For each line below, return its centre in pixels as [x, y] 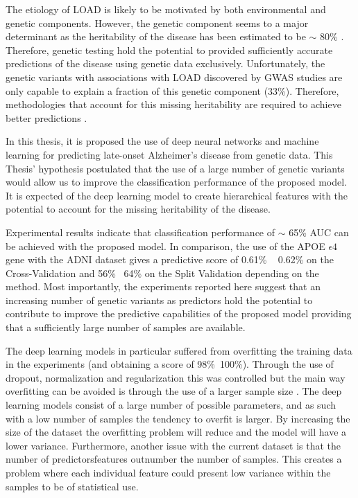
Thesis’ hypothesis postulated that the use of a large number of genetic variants [175, 168]
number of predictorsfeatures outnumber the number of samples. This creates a [174, 459]
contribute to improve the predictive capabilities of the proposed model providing [179, 313]
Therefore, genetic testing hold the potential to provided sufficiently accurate [169, 50]
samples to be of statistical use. [72, 486]
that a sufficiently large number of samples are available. [126, 327]
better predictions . [46, 117]
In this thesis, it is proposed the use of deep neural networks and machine [162, 141]
